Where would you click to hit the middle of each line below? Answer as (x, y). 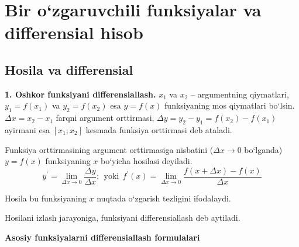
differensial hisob (74, 32)
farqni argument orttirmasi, (105, 118)
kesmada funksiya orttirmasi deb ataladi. (159, 129)
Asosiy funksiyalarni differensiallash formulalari (102, 237)
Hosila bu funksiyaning (46, 198)
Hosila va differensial (69, 69)
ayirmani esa (28, 129)
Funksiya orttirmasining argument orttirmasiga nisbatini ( (109, 149)
